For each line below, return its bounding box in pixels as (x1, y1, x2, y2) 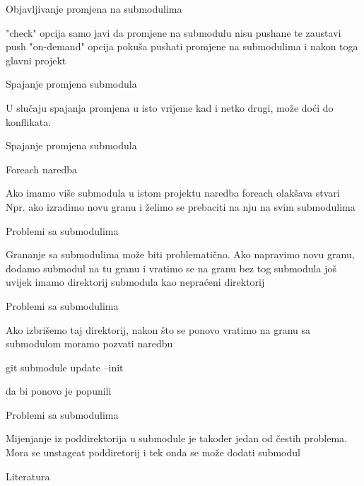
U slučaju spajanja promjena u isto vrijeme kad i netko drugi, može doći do (6, 100, 334, 115)
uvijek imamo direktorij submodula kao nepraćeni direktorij (6, 274, 265, 289)
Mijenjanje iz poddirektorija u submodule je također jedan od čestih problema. (6, 431, 347, 446)
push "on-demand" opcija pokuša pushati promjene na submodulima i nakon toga (6, 39, 358, 54)
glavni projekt (6, 52, 66, 67)
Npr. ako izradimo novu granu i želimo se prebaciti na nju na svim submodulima (6, 199, 356, 214)
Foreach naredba (6, 161, 78, 176)
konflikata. (6, 114, 52, 129)
